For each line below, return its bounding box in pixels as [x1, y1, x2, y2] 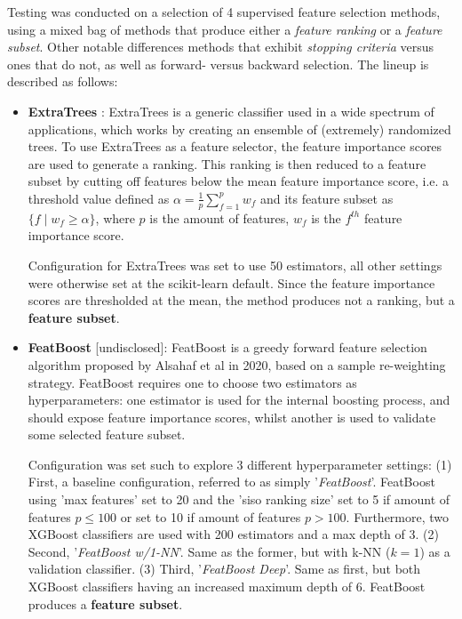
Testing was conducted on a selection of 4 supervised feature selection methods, [7, 3, 441, 20]
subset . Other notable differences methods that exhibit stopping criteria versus [7, 37, 434, 56]
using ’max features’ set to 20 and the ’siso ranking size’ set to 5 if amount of [28, 490, 450, 509]
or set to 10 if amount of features [120, 507, 301, 526]
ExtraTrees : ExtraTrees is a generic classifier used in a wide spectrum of [28, 101, 434, 120]
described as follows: [7, 72, 118, 91]
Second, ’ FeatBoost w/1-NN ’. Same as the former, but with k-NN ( [28, 542, 391, 560]
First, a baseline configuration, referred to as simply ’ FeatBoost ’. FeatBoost [28, 472, 435, 491]
